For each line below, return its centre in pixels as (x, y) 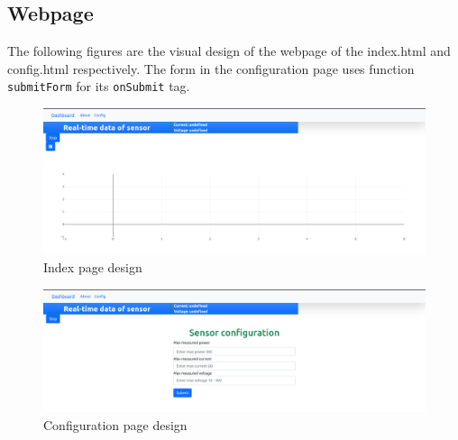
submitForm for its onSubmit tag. (99, 86)
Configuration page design (115, 424)
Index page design (93, 266)
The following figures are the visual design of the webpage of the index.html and (229, 51)
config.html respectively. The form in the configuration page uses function (211, 68)
